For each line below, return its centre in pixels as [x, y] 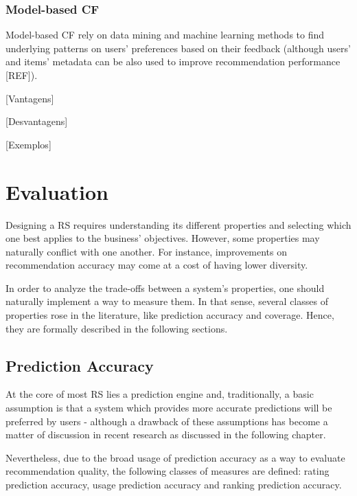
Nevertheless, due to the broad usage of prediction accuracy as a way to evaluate [175, 457]
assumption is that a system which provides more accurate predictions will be [169, 408]
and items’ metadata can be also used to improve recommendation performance [173, 61]
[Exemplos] [28, 144]
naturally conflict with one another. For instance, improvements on [147, 251]
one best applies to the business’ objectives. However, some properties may [163, 238]
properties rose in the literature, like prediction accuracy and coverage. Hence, [170, 315]
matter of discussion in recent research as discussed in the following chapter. [166, 435]
